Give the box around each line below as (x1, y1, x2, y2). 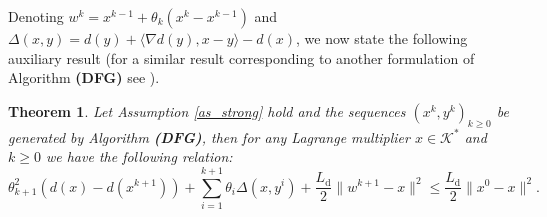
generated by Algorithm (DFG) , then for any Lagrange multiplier (8, 126, 410, 147)
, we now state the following (296, 28, 468, 48)
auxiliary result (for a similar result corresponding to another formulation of (8, 47, 475, 68)
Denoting (8, 6, 64, 26)
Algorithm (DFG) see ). (8, 67, 160, 88)
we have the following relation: (45, 146, 233, 167)
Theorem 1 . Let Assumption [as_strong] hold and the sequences (8, 100, 406, 121)
